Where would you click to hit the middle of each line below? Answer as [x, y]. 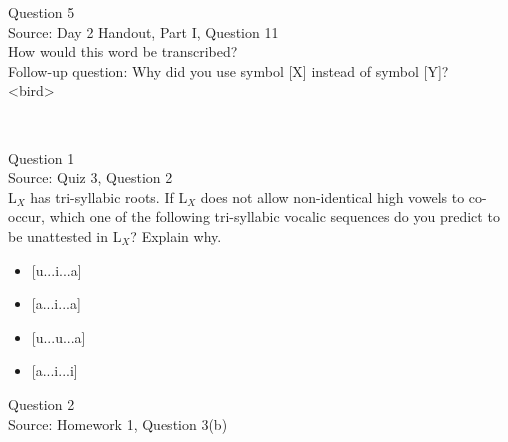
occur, [26, 216]
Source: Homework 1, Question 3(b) [118, 423]
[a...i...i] [54, 370]
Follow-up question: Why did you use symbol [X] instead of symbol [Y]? [228, 70]
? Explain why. [176, 235]
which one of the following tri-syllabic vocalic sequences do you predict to [274, 216]
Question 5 [41, 12]
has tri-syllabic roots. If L [109, 196]
